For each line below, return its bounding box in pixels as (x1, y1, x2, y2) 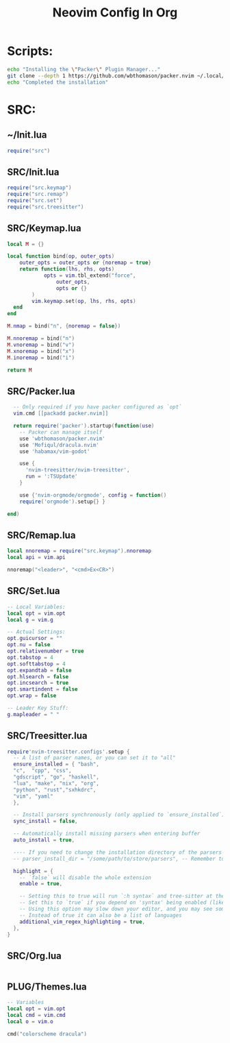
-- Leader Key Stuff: (7, 704, 69, 711)
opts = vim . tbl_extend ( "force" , (43, 272, 136, 279)
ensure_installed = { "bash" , (13, 761, 99, 768)
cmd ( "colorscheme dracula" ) (7, 1030, 88, 1038)
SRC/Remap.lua (7, 529, 76, 541)
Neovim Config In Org (52, 5, 178, 21)
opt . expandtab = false (7, 667, 72, 674)
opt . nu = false (7, 641, 51, 648)
